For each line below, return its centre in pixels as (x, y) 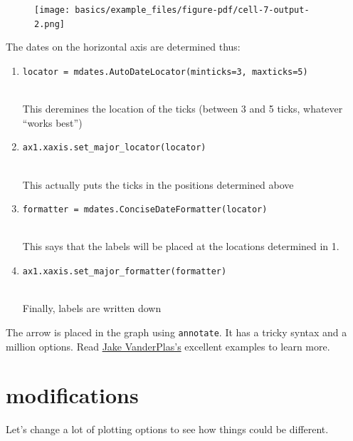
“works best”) (52, 122)
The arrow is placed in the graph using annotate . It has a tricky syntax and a (176, 332)
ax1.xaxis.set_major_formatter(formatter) (125, 272)
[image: (52, 10)
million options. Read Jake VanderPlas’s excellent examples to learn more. (168, 346)
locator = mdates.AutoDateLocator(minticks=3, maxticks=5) (165, 72)
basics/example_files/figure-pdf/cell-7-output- (192, 10)
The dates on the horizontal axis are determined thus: (123, 47)
